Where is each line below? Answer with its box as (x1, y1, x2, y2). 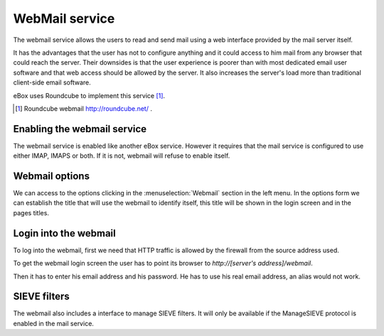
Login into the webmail (13, 227, 117, 239)
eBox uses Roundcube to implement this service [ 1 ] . (13, 91, 166, 99)
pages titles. (13, 208, 50, 217)
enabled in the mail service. (13, 319, 94, 327)
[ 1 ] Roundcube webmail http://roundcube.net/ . (15, 104, 153, 113)
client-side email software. (13, 78, 92, 87)
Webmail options (13, 170, 90, 182)
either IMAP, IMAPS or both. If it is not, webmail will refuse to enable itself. (13, 151, 230, 160)
